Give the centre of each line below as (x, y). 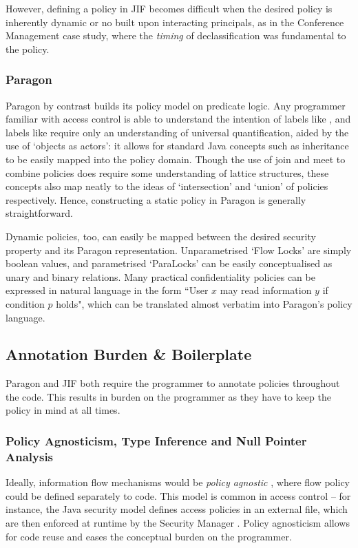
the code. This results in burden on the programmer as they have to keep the (168, 396)
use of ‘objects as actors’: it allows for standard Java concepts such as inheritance (177, 146)
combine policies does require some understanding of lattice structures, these (167, 172)
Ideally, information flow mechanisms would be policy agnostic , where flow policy (178, 482)
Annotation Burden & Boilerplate (129, 354)
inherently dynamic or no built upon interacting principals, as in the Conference (175, 22)
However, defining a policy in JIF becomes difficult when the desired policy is (169, 8)
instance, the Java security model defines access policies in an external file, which (177, 509)
